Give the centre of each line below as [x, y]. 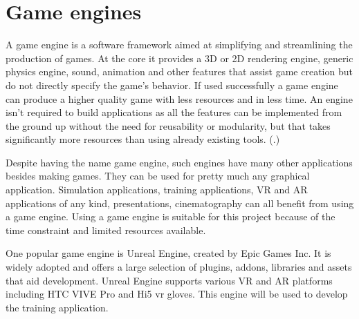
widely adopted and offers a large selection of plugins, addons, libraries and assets [179, 267]
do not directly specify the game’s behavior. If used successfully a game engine [172, 85]
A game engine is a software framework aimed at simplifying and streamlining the [179, 45]
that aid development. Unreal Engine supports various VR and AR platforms [169, 280]
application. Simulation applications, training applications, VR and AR [157, 190]
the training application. [57, 307]
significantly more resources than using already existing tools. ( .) [143, 139]
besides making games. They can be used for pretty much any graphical [158, 176]
